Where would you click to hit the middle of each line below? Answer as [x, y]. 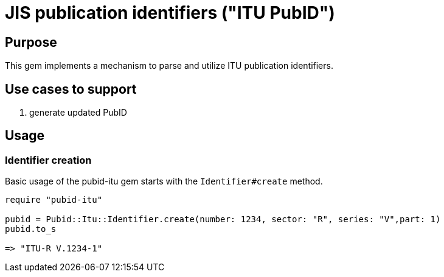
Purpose [31, 42]
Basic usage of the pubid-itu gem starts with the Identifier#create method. [164, 181]
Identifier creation [48, 160]
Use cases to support [71, 89]
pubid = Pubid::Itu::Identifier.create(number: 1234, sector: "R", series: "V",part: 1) [223, 219]
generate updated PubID [78, 113]
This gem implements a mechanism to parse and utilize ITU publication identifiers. [169, 66]
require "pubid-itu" [54, 200]
